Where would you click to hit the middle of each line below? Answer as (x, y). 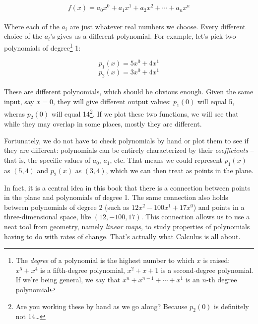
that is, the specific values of (47, 160)
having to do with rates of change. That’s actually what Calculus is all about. (122, 236)
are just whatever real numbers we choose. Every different (158, 26)
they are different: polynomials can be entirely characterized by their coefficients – (129, 150)
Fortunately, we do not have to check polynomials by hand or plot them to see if (126, 140)
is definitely (231, 306)
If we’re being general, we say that (68, 280)
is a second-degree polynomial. (207, 270)
